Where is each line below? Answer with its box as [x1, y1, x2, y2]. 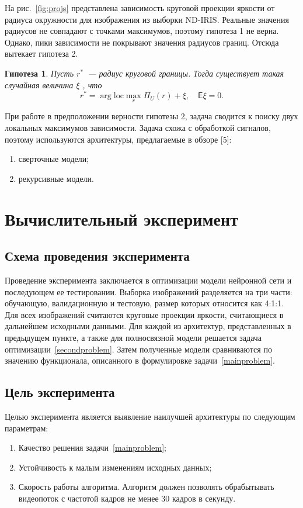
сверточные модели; [18, 153, 89, 165]
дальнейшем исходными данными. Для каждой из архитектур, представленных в [5, 320, 291, 332]
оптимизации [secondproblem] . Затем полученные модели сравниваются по [5, 343, 272, 355]
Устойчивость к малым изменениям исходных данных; [18, 461, 212, 473]
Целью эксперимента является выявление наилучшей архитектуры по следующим [5, 410, 295, 422]
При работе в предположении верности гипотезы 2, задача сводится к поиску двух [5, 110, 298, 122]
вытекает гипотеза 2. [5, 47, 78, 60]
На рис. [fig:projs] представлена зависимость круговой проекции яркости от [5, 2, 275, 13]
